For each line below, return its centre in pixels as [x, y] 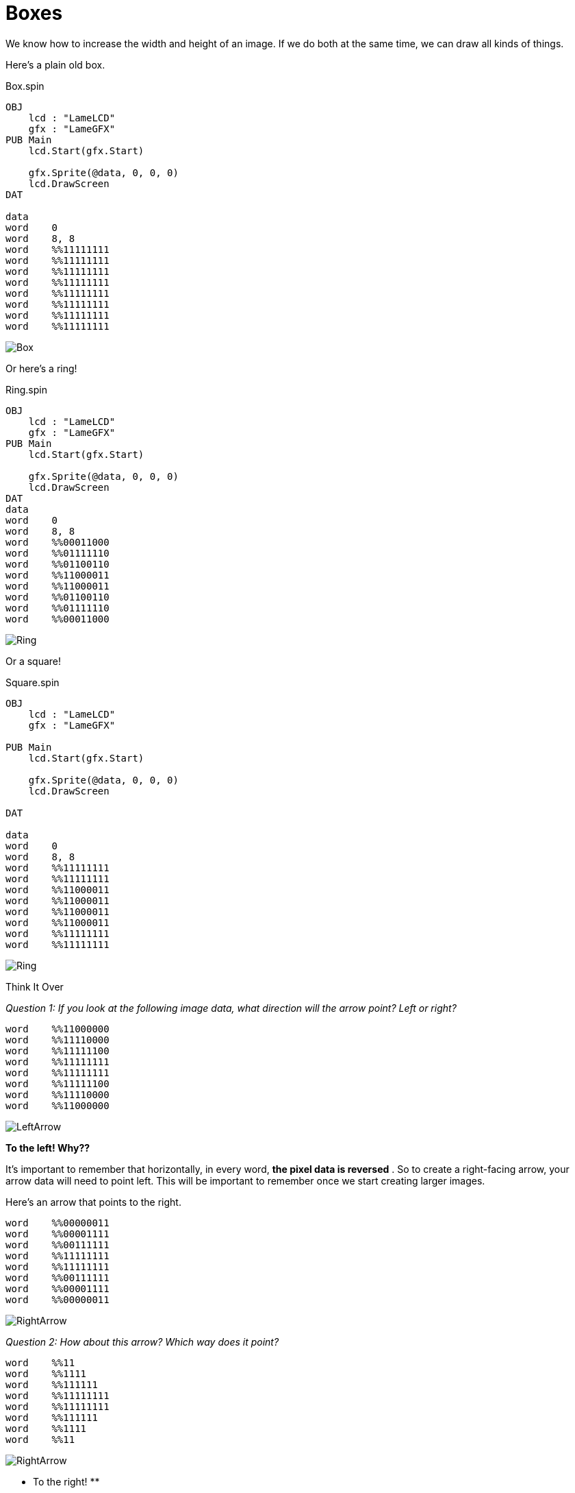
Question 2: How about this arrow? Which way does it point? [142, 1342]
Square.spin [33, 682]
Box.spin [25, 86]
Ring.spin [26, 389]
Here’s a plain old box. [55, 64]
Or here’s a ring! [41, 368]
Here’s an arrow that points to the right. [93, 1202]
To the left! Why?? [48, 1148]
